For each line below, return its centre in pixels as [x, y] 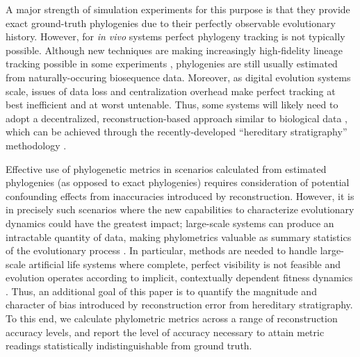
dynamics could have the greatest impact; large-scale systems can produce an [170, 223]
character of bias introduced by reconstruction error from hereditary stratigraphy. [179, 305]
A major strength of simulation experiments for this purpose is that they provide [178, 9]
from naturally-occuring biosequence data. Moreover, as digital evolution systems [178, 77]
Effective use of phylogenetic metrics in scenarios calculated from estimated [166, 168]
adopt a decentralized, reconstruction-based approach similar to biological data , [177, 118]
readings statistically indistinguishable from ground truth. [129, 346]
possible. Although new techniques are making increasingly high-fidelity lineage [174, 50]
